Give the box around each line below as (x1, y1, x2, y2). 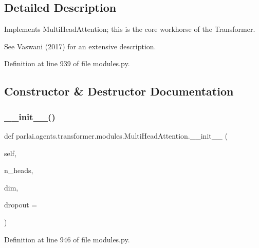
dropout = (4, 199, 38, 210)
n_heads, (4, 165, 33, 176)
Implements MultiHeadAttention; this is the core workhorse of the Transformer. (4, 24, 255, 34)
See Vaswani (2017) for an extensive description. (4, 41, 156, 51)
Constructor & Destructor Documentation (4, 83, 234, 99)
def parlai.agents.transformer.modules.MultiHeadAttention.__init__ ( (4, 130, 228, 141)
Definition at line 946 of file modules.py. (4, 234, 130, 244)
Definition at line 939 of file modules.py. (4, 58, 130, 69)
